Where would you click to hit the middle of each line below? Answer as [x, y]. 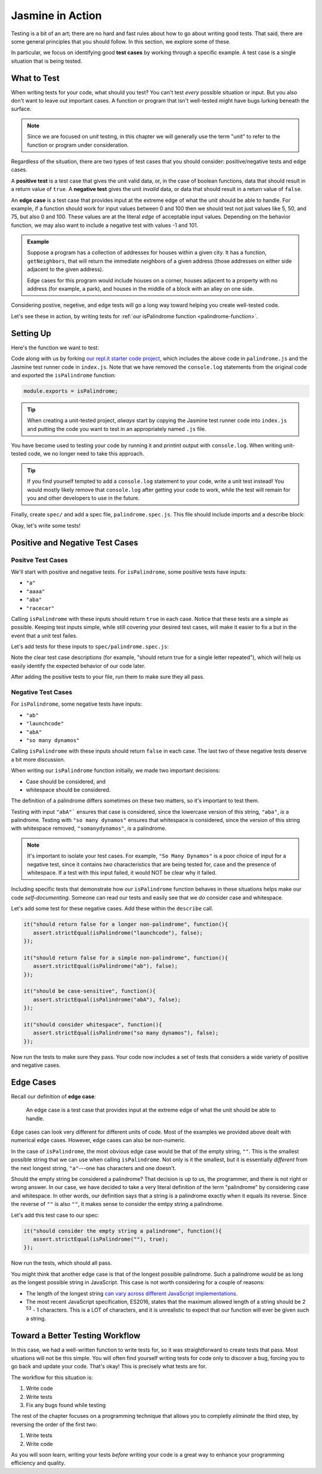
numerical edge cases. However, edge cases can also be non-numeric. [98, 1140]
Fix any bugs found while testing [66, 1405]
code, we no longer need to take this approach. [86, 454]
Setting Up [31, 333]
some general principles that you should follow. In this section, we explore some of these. [121, 41]
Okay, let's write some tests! [46, 525]
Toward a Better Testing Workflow [76, 1335]
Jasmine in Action [57, 16]
